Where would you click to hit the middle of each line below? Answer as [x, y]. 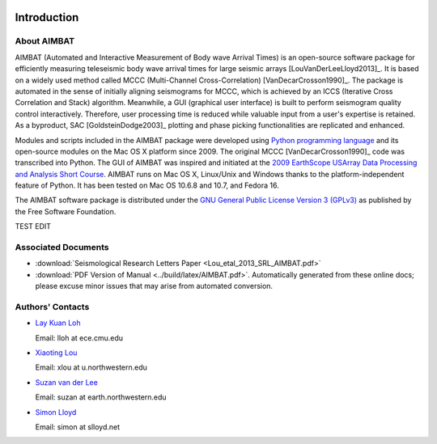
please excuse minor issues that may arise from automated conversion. [154, 286]
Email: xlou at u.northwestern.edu [91, 367]
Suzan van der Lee [67, 382]
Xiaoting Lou [56, 353]
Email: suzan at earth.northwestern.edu [101, 397]
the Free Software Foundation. [66, 211]
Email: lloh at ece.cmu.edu [79, 338]
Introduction [47, 17]
